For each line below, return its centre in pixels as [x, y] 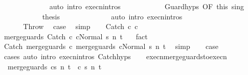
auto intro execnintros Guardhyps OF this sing [146, 6]
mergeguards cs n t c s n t [54, 66]
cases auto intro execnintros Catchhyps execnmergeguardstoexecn [115, 56]
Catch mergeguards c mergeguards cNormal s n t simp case [111, 46]
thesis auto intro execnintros [112, 16]
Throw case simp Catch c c [81, 26]
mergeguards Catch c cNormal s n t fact [76, 36]
